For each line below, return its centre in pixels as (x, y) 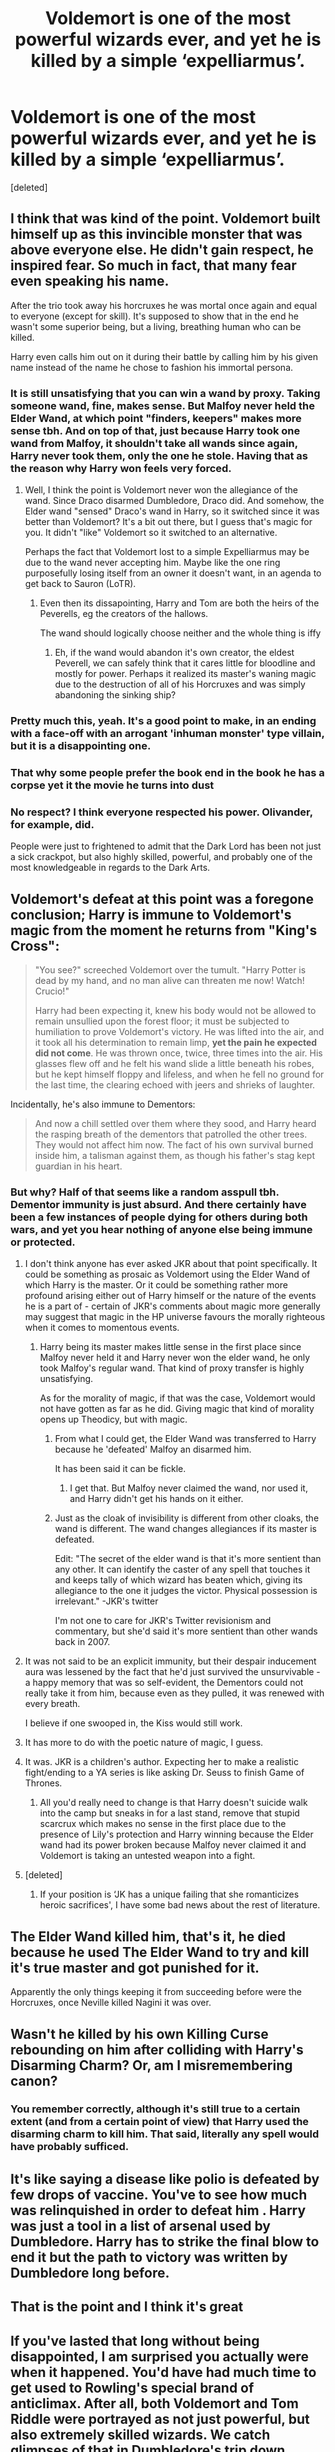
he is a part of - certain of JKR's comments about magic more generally (172, 1306)
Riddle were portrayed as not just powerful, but (160, 2418)
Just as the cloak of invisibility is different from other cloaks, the (187, 1518)
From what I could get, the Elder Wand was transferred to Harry (185, 1439)
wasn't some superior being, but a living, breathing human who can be (156, 326)
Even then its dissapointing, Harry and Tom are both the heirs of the (179, 603)
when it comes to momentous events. (102, 1328)
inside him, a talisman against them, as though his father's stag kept (175, 1155)
